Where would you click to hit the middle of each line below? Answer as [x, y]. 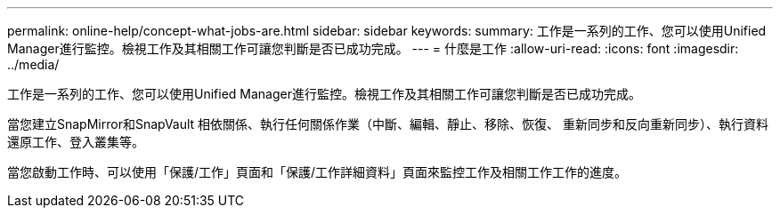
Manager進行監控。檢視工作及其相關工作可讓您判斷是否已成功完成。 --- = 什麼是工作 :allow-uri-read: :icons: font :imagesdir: [373, 48]
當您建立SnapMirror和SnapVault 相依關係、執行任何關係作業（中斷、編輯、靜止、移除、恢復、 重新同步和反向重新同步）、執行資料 [388, 124]
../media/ [33, 64]
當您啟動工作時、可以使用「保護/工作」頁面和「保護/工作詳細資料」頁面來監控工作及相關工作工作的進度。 [317, 172]
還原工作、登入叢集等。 [76, 142]
